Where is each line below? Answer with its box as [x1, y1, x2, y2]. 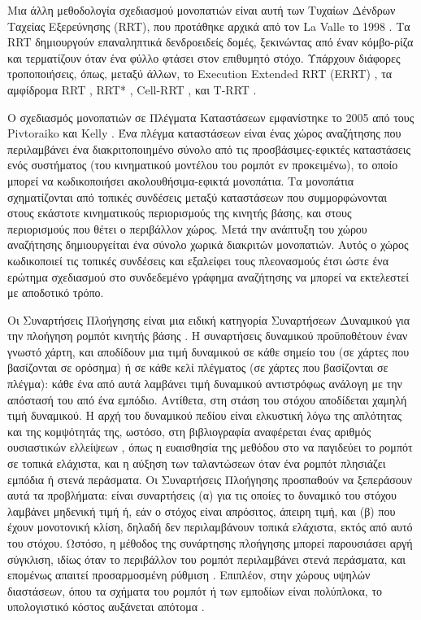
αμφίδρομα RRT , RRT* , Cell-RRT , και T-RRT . [7, 81, 257, 98]
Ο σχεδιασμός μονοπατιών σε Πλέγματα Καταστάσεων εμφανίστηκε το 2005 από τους [7, 108, 414, 125]
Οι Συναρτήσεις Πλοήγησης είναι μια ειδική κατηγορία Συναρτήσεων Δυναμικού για [7, 311, 410, 328]
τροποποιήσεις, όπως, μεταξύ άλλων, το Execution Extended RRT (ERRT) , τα [7, 65, 393, 82]
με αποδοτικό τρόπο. [7, 284, 104, 301]
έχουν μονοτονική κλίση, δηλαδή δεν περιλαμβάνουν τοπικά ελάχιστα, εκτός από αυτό [7, 518, 413, 535]
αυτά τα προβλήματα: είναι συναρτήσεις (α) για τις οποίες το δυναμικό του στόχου [7, 487, 397, 504]
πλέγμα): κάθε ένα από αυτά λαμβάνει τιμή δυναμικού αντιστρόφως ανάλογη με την [7, 375, 402, 392]
